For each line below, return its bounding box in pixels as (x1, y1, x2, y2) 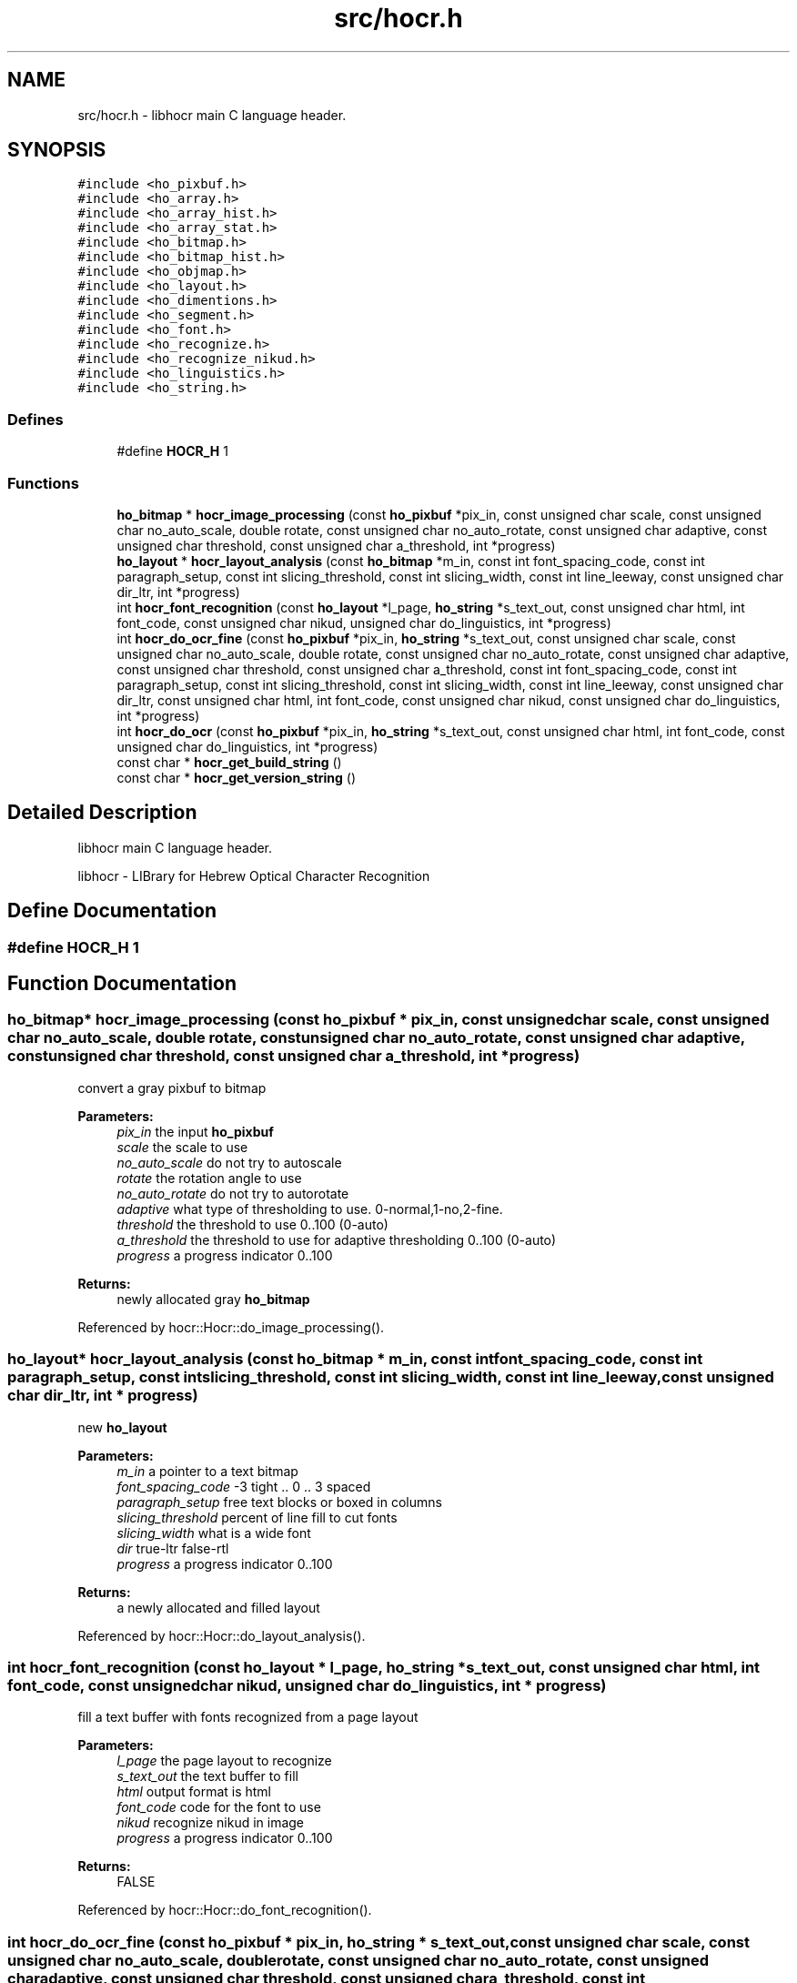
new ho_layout (77, 1419, 167, 1435)
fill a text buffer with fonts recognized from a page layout (77, 1709, 419, 1725)
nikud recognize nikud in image (116, 1815, 305, 1831)
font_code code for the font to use (116, 1799, 321, 1816)
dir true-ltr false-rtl (116, 1540, 229, 1556)
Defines (7, 410, 64, 429)
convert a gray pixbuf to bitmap (77, 1079, 267, 1096)
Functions (7, 473, 79, 492)
